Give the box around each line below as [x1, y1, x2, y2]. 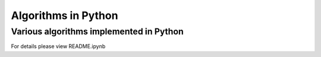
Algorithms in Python [11, 9, 118, 22]
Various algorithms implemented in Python [11, 26, 184, 37]
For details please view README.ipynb [11, 43, 106, 50]
